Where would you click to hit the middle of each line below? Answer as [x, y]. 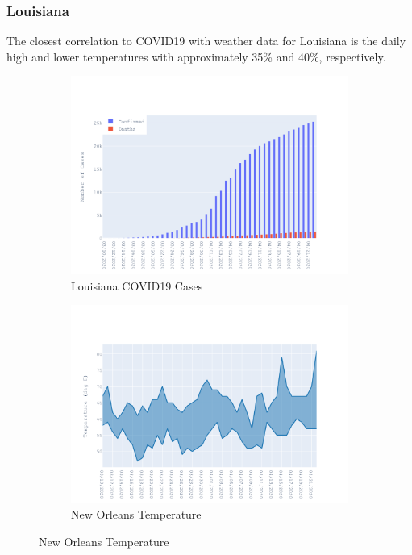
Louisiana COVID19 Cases [137, 285]
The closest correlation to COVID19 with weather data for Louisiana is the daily [206, 41]
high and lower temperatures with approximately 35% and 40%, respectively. [196, 56]
